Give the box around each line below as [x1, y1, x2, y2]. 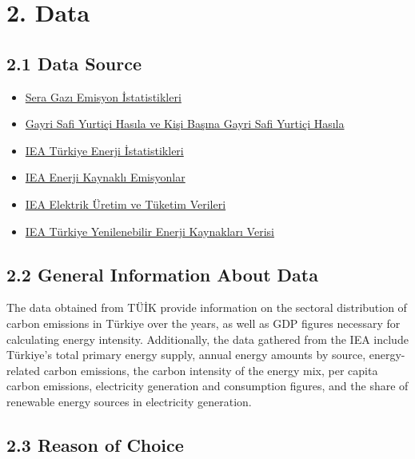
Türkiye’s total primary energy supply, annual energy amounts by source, [6, 346, 366, 363]
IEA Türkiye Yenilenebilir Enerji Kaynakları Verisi [25, 222, 274, 239]
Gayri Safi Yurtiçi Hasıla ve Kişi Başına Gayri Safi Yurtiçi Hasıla [25, 115, 345, 132]
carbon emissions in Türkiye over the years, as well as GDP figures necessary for [6, 314, 401, 331]
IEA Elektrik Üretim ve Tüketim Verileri [25, 195, 226, 212]
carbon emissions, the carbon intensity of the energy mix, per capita [43, 361, 378, 378]
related [6, 361, 41, 378]
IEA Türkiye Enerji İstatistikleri [25, 142, 184, 158]
